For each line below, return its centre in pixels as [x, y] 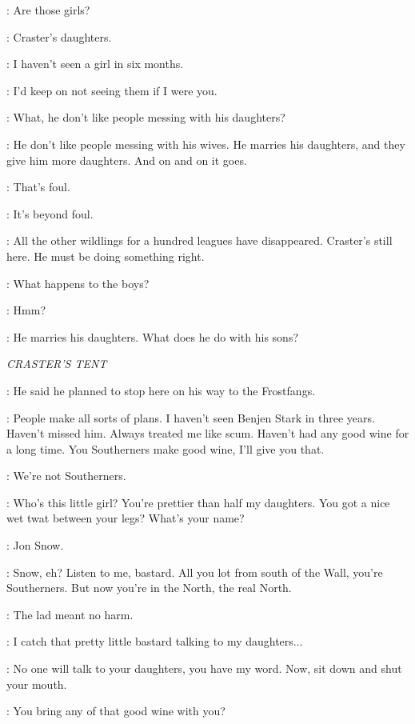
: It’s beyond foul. [50, 213]
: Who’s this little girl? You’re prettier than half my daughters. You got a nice [198, 502]
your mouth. [37, 684]
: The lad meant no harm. [70, 614]
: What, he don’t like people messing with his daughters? [146, 117]
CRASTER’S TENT [57, 364]
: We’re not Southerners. [66, 476]
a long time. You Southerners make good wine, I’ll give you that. [166, 448]
